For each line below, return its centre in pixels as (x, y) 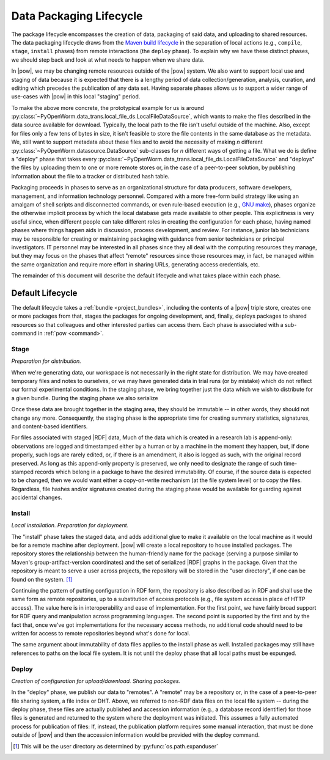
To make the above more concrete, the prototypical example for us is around (108, 108)
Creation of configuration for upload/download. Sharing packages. (96, 681)
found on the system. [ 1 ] (42, 579)
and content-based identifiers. (50, 426)
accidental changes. (37, 497)
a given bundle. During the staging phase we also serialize (85, 398)
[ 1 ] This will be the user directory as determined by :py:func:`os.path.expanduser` (116, 746)
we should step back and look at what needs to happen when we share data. (108, 60)
